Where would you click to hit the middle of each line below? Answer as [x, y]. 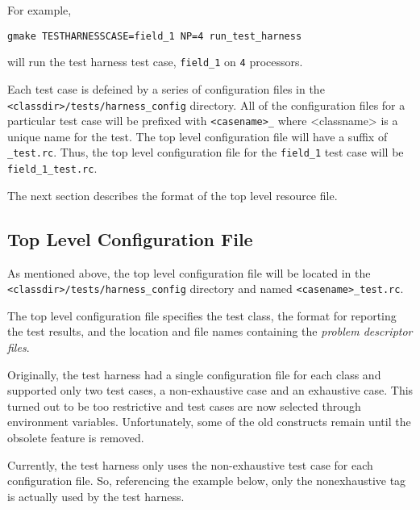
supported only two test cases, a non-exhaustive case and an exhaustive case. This [210, 390]
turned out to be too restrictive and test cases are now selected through [184, 405]
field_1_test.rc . [52, 168]
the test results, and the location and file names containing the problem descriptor [210, 331]
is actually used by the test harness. [96, 496]
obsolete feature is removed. [76, 437]
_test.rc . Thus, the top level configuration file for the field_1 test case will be [206, 152]
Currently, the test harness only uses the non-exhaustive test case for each [190, 464]
